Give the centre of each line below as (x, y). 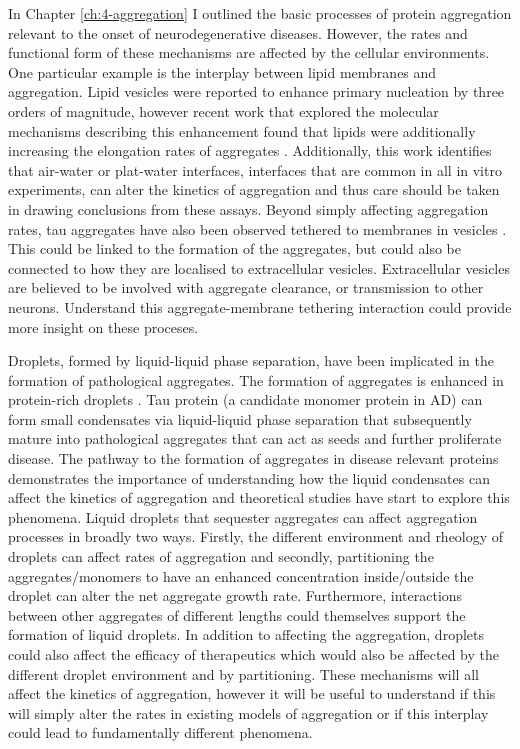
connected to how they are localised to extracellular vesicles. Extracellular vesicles (259, 267)
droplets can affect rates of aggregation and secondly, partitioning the (221, 556)
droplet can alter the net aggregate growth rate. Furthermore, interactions (235, 595)
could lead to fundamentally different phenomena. (160, 732)
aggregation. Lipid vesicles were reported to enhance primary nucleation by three (256, 91)
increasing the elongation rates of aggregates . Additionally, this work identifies (250, 150)
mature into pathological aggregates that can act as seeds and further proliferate (255, 438)
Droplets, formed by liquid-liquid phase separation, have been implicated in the (251, 360)
